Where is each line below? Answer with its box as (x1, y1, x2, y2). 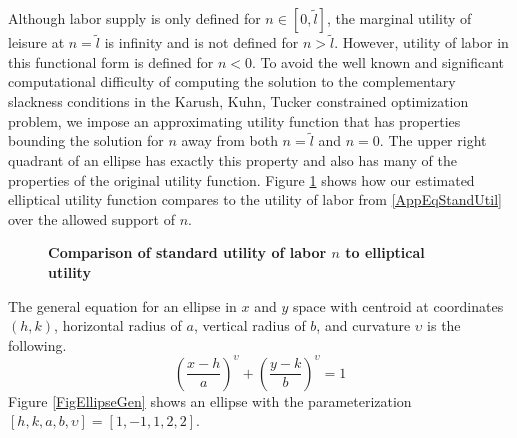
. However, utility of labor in (334, 32, 509, 53)
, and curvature (316, 315, 411, 336)
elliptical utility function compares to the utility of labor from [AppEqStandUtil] (8, 189, 502, 210)
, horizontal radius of (54, 315, 182, 336)
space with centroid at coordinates (292, 295, 504, 316)
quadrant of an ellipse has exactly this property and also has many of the (8, 150, 457, 170)
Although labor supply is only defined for (8, 8, 261, 28)
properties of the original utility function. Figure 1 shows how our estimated (8, 169, 475, 190)
